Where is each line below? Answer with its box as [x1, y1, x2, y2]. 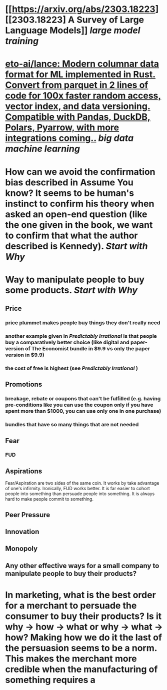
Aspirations [5, 467, 42, 475]
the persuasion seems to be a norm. [5, 643, 157, 654]
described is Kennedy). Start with [5, 240, 148, 252]
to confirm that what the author [5, 230, 138, 241]
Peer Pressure [5, 511, 50, 519]
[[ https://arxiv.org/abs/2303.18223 [5, 3, 156, 15]
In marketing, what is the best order [5, 590, 156, 601]
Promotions [5, 380, 42, 389]
